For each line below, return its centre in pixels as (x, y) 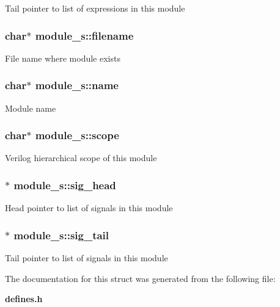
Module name (31, 108)
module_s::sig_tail (61, 235)
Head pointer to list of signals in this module (89, 208)
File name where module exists (63, 58)
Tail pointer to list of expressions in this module (95, 8)
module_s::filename (84, 35)
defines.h (24, 299)
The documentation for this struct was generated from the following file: (140, 278)
